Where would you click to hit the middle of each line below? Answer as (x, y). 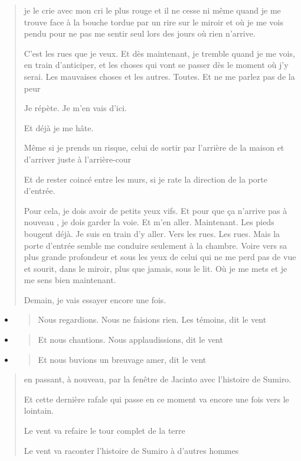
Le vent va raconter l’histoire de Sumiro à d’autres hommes (131, 450)
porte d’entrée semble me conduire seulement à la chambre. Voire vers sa (156, 245)
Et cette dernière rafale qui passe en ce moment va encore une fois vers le (156, 399)
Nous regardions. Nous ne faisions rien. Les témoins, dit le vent (152, 319)
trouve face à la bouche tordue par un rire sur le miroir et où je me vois (153, 22)
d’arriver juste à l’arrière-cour (77, 159)
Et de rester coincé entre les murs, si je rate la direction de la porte (145, 179)
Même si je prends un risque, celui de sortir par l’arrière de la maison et (154, 147)
